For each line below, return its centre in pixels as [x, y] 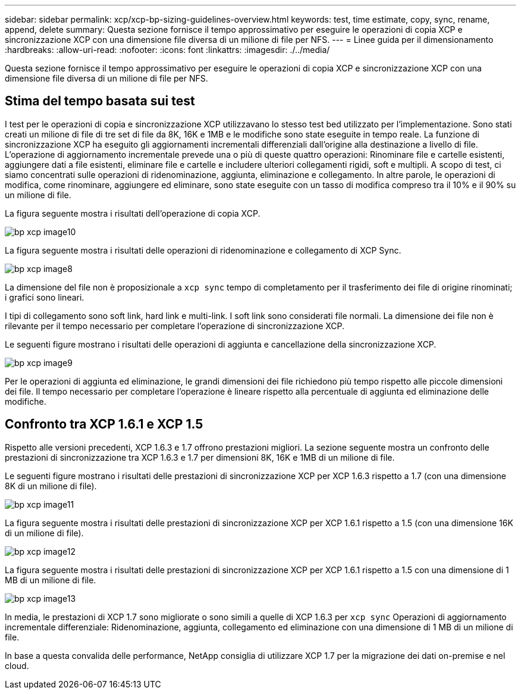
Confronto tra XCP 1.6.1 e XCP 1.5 [104, 424]
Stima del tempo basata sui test [100, 101]
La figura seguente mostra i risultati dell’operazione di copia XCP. [133, 213]
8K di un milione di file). [51, 486]
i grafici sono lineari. [45, 297]
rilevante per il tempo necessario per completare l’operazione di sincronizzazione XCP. [175, 326]
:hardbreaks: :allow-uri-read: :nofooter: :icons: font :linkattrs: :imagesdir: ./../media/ [167, 50]
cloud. [17, 665]
